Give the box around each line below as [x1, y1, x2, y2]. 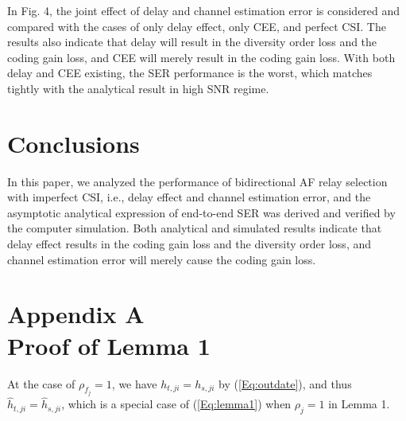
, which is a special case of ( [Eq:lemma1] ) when [61, 396, 292, 412]
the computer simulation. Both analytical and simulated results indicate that [7, 220, 382, 236]
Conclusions [7, 127, 140, 159]
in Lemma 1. [328, 396, 390, 412]
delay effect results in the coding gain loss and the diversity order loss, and [7, 236, 372, 252]
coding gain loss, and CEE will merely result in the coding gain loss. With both [7, 49, 396, 65]
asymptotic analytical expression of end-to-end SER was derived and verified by [7, 204, 396, 220]
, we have [111, 375, 157, 392]
